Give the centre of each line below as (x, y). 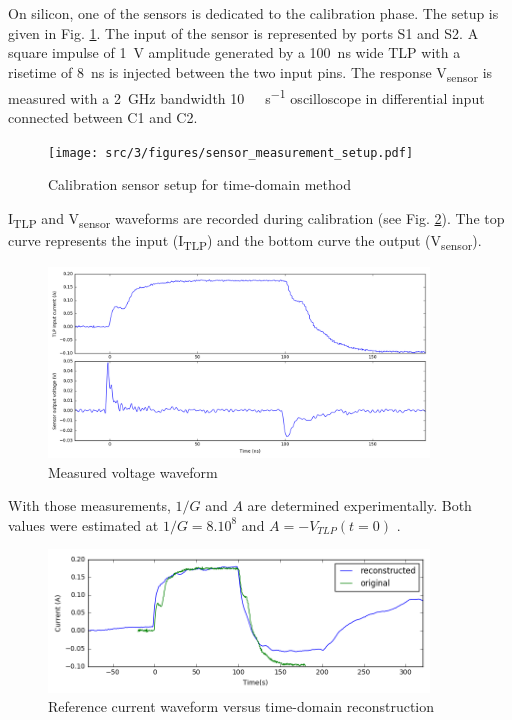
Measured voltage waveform (133, 471)
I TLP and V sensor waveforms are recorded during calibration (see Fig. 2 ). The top (256, 219)
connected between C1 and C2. (103, 117)
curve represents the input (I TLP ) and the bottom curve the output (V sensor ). (245, 241)
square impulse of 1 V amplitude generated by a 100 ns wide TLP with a (234, 52)
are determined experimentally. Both (359, 505)
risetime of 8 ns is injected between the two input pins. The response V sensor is (250, 73)
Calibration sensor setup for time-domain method (199, 184)
